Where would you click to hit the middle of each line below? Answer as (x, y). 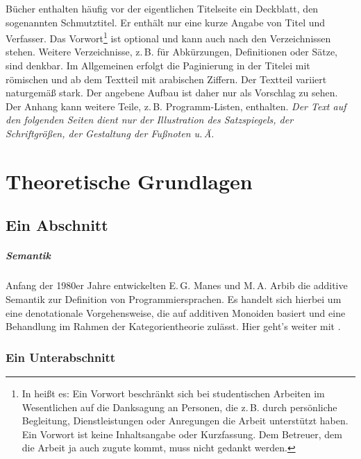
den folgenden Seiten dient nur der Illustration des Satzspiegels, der (150, 120)
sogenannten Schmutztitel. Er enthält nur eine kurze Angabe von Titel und (166, 22)
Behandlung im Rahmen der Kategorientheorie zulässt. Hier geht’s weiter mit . (173, 326)
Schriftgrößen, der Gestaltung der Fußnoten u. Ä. (110, 133)
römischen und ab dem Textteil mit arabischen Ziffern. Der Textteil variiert (166, 79)
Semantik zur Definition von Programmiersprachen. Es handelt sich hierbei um (174, 298)
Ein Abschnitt (57, 225)
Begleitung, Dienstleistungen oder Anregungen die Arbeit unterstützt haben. (185, 421)
